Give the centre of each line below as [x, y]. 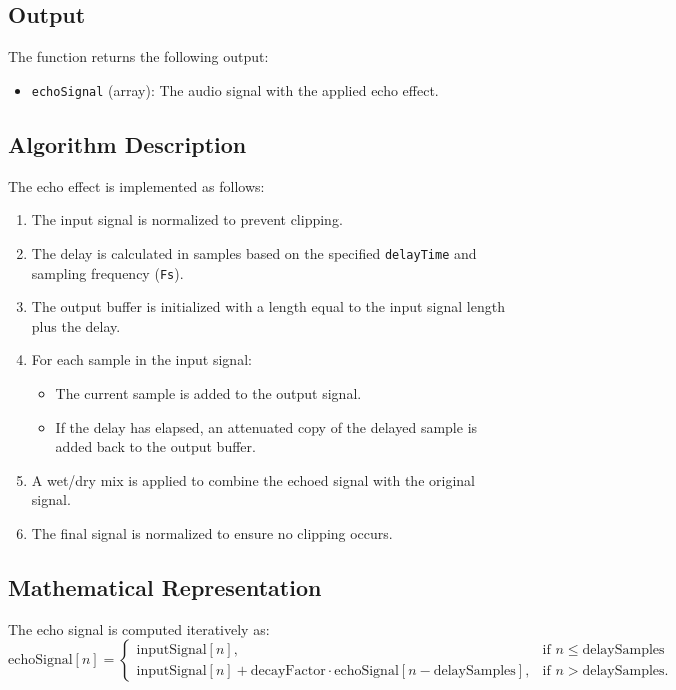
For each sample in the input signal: [141, 359]
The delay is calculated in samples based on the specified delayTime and [254, 252]
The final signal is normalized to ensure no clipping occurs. [212, 532]
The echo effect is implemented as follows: [136, 185]
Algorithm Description [127, 143]
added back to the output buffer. [155, 446]
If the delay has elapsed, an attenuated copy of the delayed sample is [266, 426]
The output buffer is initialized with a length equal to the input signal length [268, 306]
